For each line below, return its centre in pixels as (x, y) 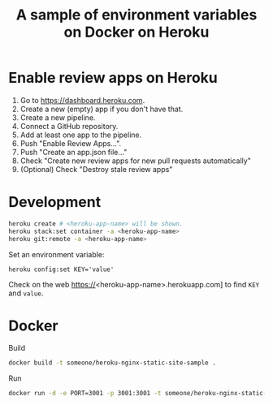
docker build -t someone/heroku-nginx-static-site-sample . (113, 363)
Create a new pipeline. (58, 117)
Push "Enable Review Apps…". (71, 143)
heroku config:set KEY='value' (61, 269)
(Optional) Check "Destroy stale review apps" (96, 169)
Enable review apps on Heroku (113, 78)
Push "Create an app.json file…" (74, 152)
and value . (26, 293)
